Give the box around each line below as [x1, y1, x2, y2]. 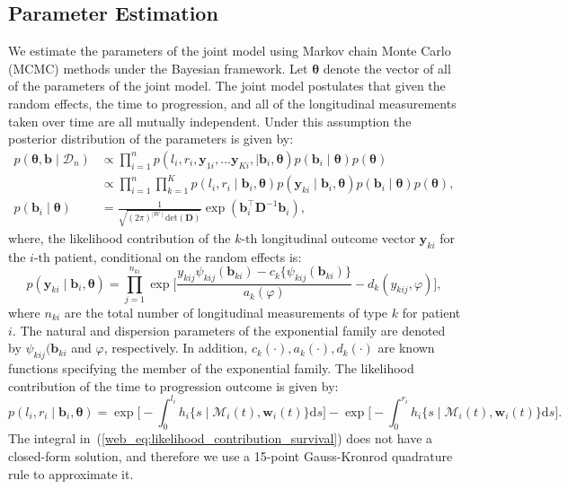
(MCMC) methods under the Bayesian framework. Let [8, 58, 308, 77]
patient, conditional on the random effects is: [54, 247, 302, 266]
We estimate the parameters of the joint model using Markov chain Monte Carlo [8, 41, 451, 60]
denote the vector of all [323, 58, 451, 77]
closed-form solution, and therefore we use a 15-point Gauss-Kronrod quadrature [8, 447, 453, 466]
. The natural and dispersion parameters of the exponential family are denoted [12, 320, 446, 339]
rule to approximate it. [8, 464, 134, 483]
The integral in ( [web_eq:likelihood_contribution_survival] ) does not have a [8, 429, 433, 448]
